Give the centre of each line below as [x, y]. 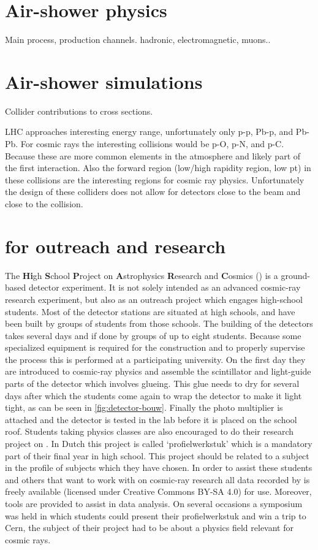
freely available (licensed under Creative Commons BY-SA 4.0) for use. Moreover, [158, 491]
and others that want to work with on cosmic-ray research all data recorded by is [157, 479]
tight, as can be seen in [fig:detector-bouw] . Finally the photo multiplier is [144, 407]
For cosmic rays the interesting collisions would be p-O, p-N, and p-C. [152, 144]
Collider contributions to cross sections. [79, 111]
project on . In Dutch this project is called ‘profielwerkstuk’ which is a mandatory [159, 444]
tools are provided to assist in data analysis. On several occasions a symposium [154, 503]
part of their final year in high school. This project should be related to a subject [157, 455]
